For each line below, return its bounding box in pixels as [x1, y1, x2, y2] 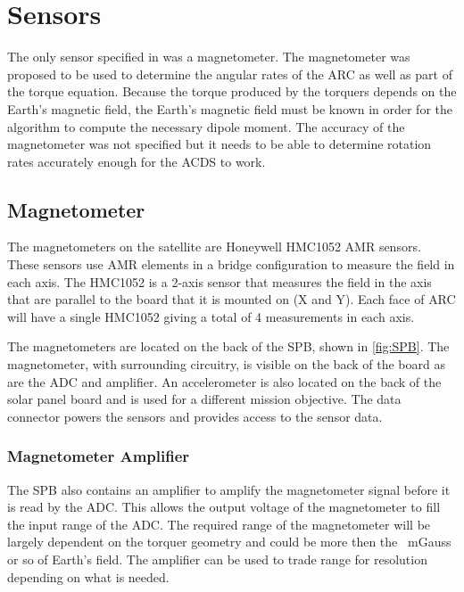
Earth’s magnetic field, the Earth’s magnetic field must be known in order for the [7, 99, 452, 118]
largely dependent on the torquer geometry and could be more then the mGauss [7, 532, 452, 551]
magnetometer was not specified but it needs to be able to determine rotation [7, 135, 432, 153]
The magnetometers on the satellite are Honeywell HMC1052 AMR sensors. [7, 237, 421, 256]
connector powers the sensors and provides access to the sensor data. [7, 407, 383, 425]
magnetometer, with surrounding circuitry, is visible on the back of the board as [7, 355, 445, 374]
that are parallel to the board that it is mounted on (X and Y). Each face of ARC [7, 290, 456, 308]
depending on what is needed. [7, 567, 170, 586]
